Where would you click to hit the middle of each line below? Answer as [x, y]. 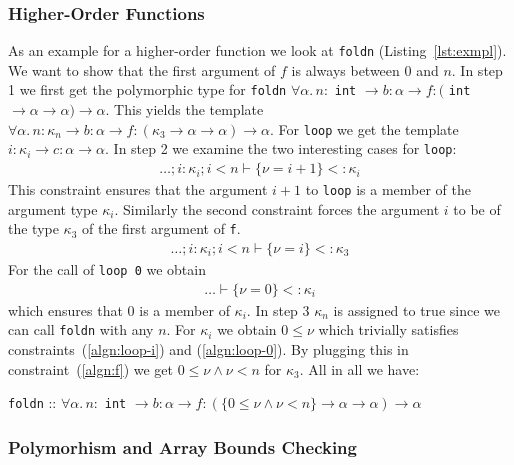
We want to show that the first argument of [142, 69]
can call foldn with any [81, 329]
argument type [53, 208]
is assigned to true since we [416, 309]
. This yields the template [184, 109]
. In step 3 [278, 309]
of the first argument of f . [161, 228]
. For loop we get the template [364, 128]
